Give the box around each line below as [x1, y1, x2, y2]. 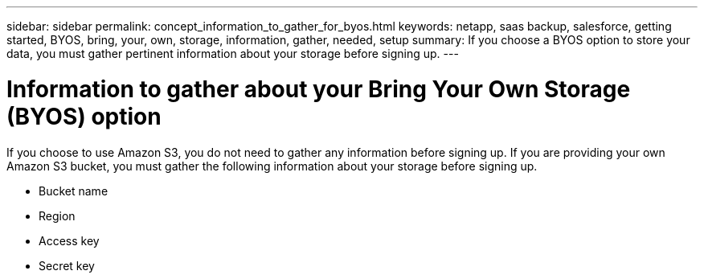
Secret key [39, 258, 95, 273]
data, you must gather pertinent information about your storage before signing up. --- [6, 47, 459, 60]
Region [39, 208, 76, 223]
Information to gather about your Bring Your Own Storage [6, 75, 631, 103]
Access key [39, 233, 100, 248]
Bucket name [39, 183, 108, 198]
